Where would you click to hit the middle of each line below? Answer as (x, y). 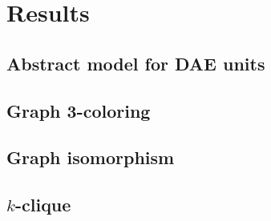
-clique (43, 205)
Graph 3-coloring (79, 110)
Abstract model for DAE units (136, 63)
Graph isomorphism (91, 157)
